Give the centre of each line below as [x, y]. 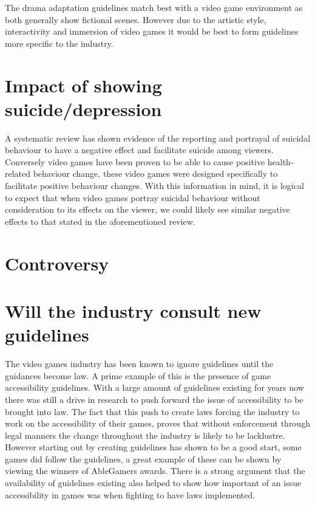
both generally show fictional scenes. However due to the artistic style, [136, 19]
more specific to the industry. [59, 43]
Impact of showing [83, 85]
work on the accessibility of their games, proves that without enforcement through [157, 423]
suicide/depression [83, 108]
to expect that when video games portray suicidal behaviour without [133, 197]
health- [280, 161]
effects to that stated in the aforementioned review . [100, 221]
